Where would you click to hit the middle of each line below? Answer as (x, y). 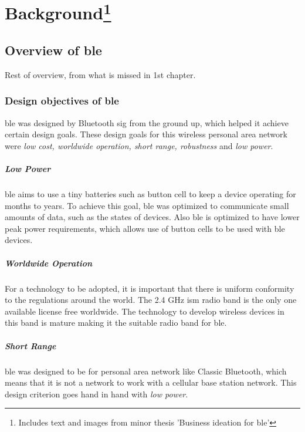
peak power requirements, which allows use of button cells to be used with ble (145, 228)
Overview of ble (53, 50)
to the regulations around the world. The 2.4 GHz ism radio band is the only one (151, 300)
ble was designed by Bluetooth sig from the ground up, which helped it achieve (147, 122)
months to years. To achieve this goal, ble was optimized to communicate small (147, 205)
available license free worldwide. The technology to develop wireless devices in (145, 311)
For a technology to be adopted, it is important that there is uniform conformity (150, 288)
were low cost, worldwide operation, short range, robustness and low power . (139, 145)
